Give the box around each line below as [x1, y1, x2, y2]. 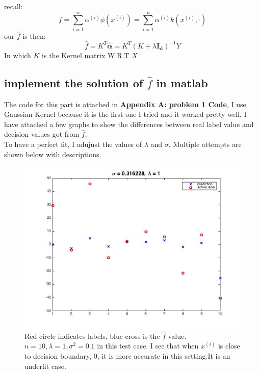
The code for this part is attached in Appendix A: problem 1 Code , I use [4, 98, 246, 109]
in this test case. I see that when [97, 340, 199, 351]
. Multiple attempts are [168, 138, 242, 149]
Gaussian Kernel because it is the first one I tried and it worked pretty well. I [4, 109, 247, 119]
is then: [22, 30, 46, 41]
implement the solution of [4, 74, 143, 90]
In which [4, 49, 31, 60]
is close [218, 340, 240, 351]
